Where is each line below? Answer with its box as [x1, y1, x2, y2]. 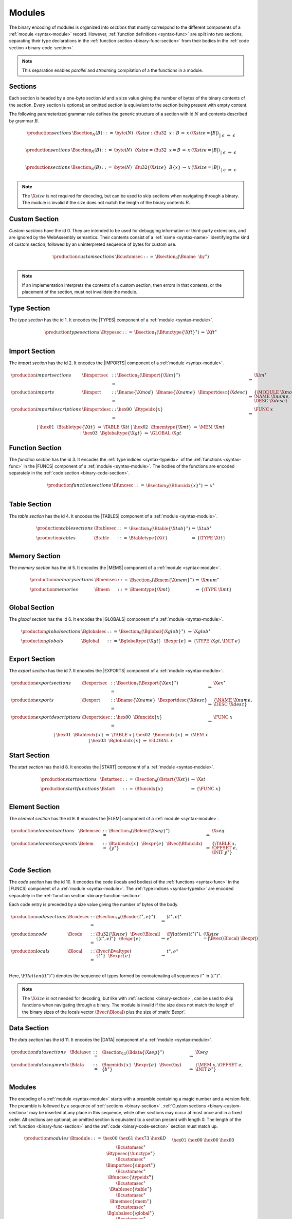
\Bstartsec [100, 776, 123, 782]
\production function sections [47, 483, 111, 488]
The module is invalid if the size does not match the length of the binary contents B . [22, 200, 191, 206]
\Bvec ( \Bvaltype [95, 948, 130, 954]
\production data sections [10, 1049, 66, 1055]
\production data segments [10, 1062, 69, 1068]
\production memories [30, 587, 78, 592]
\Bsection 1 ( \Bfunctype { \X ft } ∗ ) [134, 329, 200, 336]
